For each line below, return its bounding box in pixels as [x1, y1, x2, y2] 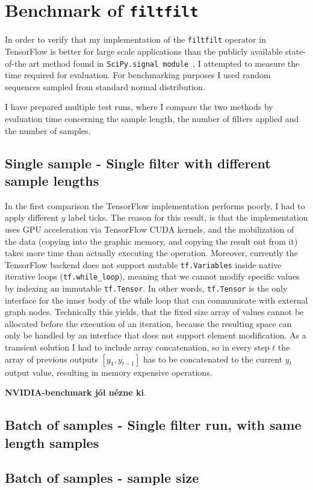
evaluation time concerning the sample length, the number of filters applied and [5, 112, 299, 124]
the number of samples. [5, 124, 91, 136]
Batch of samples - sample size [5, 468, 199, 487]
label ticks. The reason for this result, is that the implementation [68, 211, 308, 224]
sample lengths [5, 171, 99, 189]
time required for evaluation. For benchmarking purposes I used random [5, 69, 271, 81]
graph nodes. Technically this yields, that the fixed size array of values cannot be [5, 305, 304, 318]
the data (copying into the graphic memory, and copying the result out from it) [5, 234, 298, 247]
